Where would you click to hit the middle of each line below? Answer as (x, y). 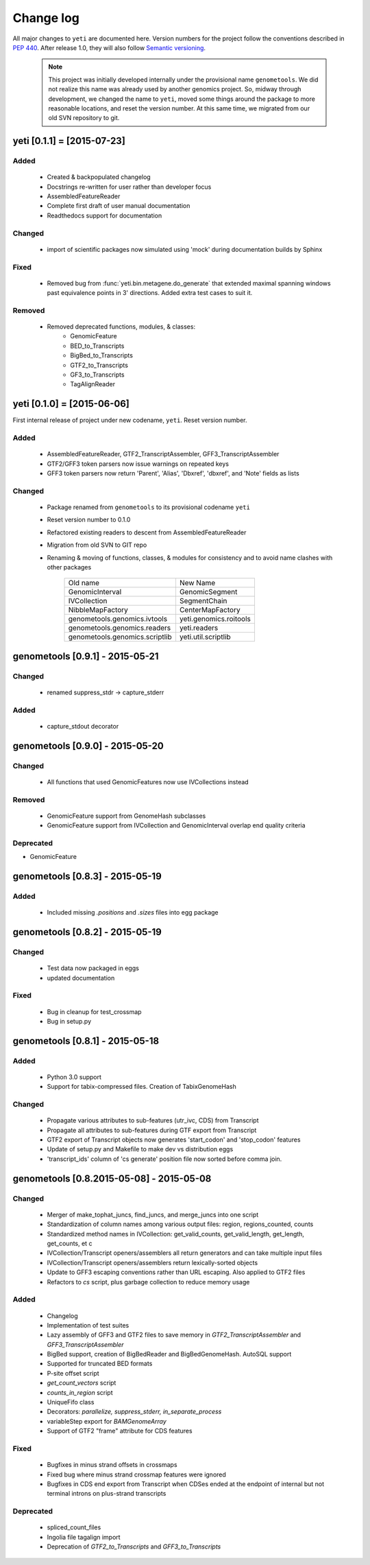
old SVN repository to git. (84, 118)
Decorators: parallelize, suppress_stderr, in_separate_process (134, 1412)
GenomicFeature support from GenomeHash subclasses (126, 816)
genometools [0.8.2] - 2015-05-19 (87, 932)
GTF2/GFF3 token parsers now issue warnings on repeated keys (138, 464)
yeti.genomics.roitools (215, 619)
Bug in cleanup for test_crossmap (94, 1011)
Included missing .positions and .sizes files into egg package (133, 913)
